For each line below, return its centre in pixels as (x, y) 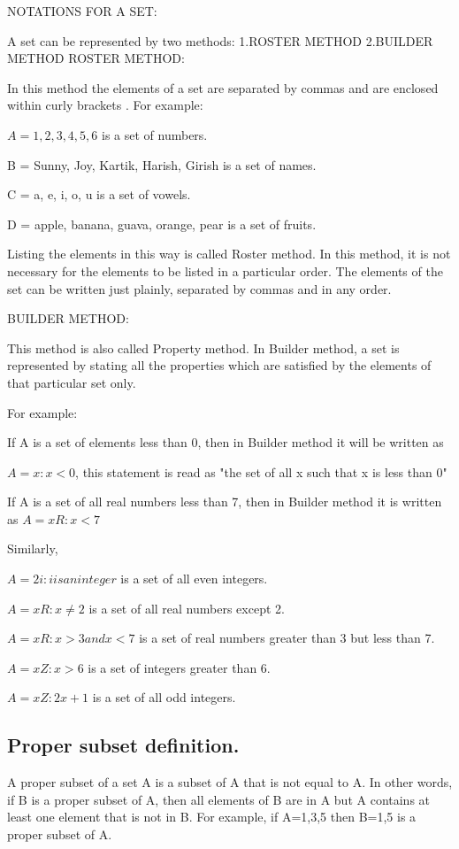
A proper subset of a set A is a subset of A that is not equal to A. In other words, (230, 782)
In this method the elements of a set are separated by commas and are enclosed (223, 87)
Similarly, (33, 548)
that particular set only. (72, 382)
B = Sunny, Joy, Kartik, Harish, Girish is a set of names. (162, 164)
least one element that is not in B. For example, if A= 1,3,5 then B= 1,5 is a (212, 817)
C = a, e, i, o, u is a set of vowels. (99, 194)
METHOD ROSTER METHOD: (96, 58)
